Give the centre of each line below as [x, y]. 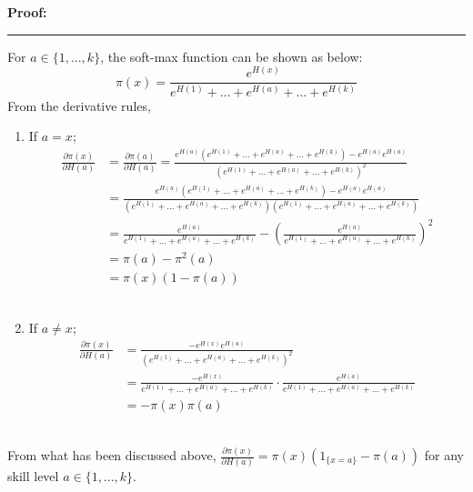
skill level [33, 476]
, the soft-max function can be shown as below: [231, 56]
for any [444, 455]
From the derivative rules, [79, 105]
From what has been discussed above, [112, 455]
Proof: [27, 12]
